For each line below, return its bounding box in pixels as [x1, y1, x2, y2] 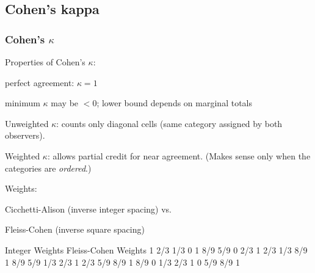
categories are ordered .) [5, 161, 92, 174]
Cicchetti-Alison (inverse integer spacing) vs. [5, 202, 172, 215]
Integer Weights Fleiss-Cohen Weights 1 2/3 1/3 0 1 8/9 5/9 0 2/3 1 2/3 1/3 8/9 [5, 243, 308, 256]
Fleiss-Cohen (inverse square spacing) [5, 223, 145, 236]
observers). [5, 129, 45, 142]
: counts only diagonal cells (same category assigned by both [56, 117, 283, 129]
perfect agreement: [5, 76, 74, 89]
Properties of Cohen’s [5, 56, 85, 68]
